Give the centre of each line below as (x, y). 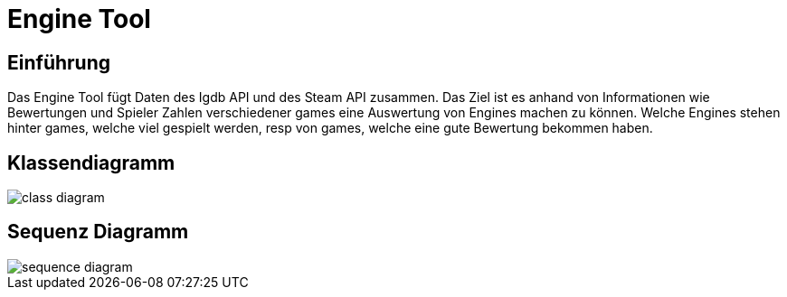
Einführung (59, 62)
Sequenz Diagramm (98, 232)
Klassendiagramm (91, 162)
